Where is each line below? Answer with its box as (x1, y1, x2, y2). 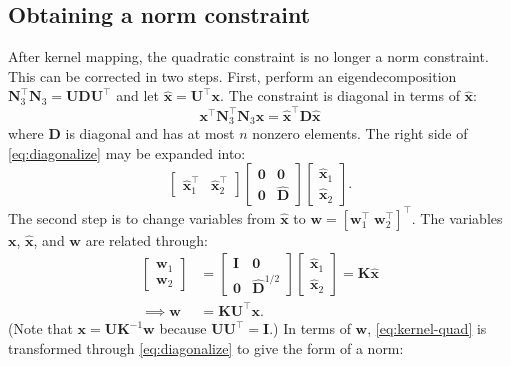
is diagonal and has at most (65, 123, 235, 144)
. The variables (411, 207, 503, 228)
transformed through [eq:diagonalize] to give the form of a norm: (8, 337, 404, 358)
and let (116, 85, 159, 106)
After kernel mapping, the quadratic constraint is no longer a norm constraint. (8, 46, 489, 67)
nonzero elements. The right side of (252, 123, 468, 144)
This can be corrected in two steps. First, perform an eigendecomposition (8, 65, 457, 86)
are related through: (85, 229, 208, 250)
